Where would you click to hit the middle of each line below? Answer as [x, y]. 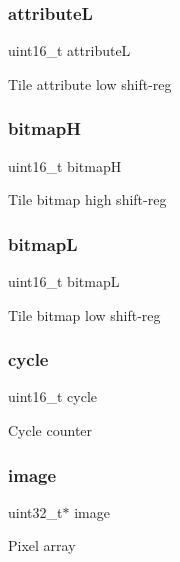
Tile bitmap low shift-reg [84, 314]
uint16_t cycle [53, 396]
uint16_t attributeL [69, 50]
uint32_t [35, 511]
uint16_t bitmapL [64, 281]
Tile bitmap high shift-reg [87, 199]
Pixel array [42, 545]
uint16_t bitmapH [65, 165]
